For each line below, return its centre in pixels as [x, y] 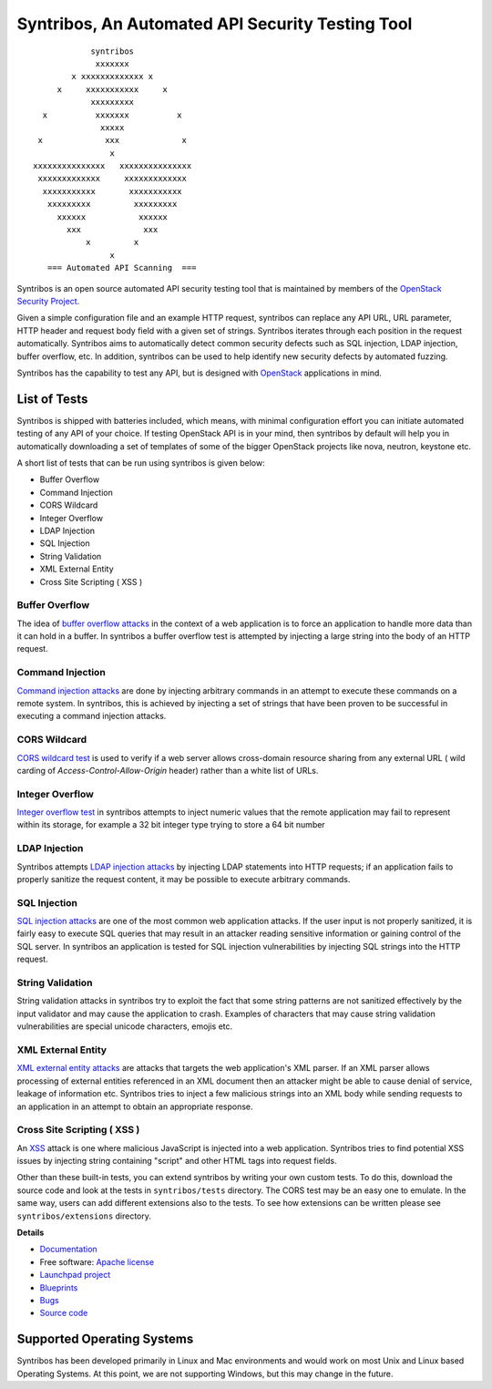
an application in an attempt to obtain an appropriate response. [135, 1106]
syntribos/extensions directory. [84, 1216]
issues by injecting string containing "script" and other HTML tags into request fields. [177, 1161]
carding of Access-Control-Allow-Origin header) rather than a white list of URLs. [168, 770]
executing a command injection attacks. [92, 716]
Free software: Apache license [97, 1261]
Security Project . [48, 301]
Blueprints [59, 1287]
